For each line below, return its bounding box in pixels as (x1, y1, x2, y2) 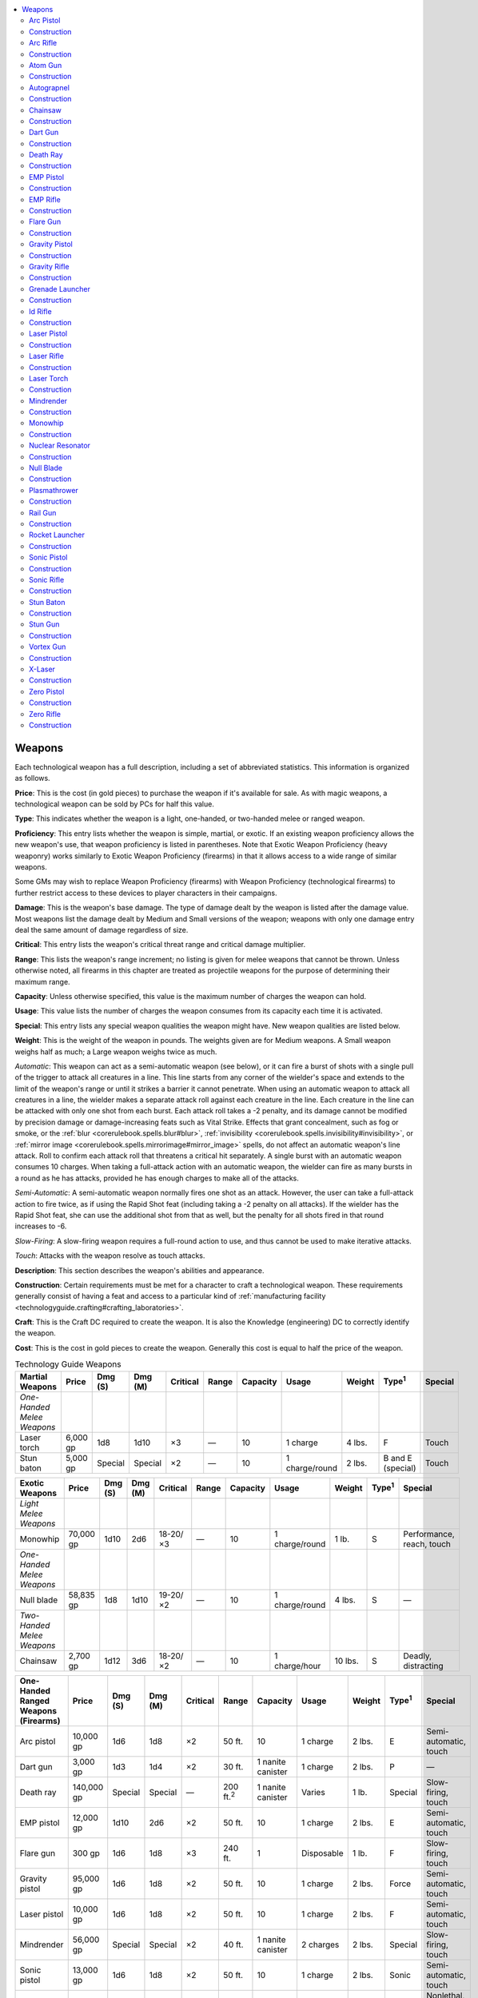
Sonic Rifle (29, 575, 65, 584)
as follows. (14, 774, 51, 783)
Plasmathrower (29, 485, 79, 495)
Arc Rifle (29, 38, 58, 48)
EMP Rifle (29, 194, 62, 204)
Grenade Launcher (29, 284, 91, 293)
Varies (301, 1786, 325, 1797)
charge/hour (274, 1660, 321, 1671)
